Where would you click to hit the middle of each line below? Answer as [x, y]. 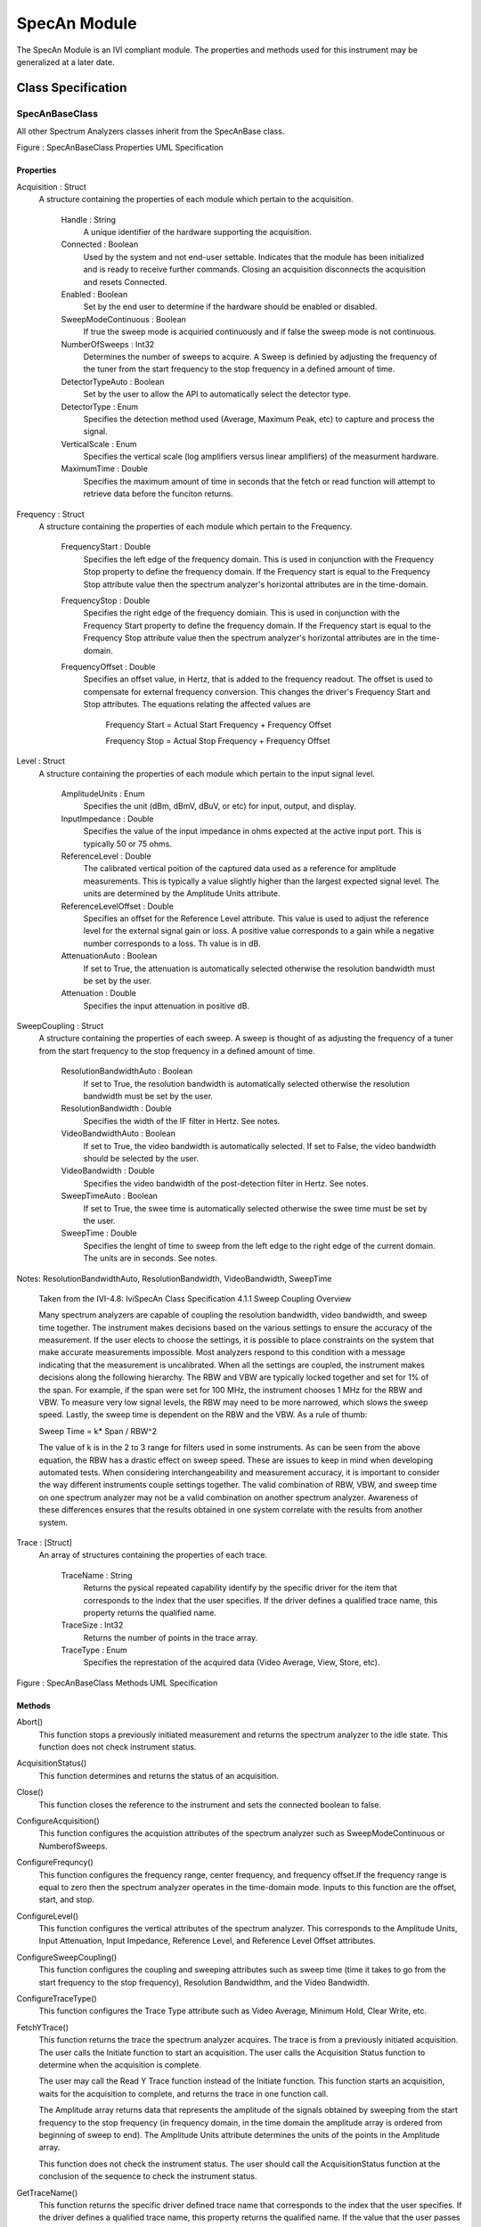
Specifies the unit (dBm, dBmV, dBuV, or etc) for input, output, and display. [220, 806]
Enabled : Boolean [94, 294]
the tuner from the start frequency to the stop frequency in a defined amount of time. [239, 369]
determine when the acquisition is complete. [120, 2065]
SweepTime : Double [99, 1233]
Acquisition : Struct [51, 186]
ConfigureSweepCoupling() [67, 1957]
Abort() [30, 1722]
